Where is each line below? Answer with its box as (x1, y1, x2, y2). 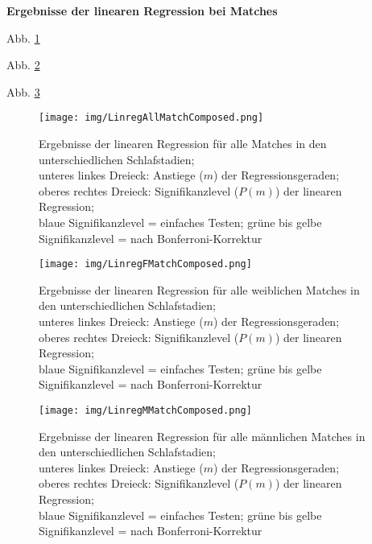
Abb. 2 (6, 56, 40, 73)
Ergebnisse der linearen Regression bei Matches (6, 2, 278, 19)
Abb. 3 (6, 83, 40, 100)
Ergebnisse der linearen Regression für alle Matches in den (39, 135, 327, 152)
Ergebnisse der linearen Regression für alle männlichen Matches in (39, 427, 366, 444)
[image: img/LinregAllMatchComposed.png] (39, 112, 264, 124)
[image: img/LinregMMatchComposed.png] (39, 405, 252, 416)
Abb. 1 (6, 29, 40, 46)
